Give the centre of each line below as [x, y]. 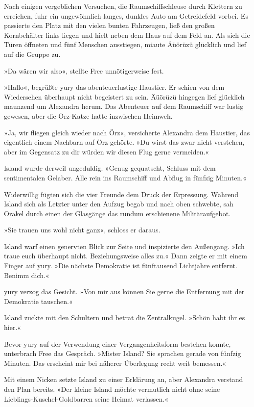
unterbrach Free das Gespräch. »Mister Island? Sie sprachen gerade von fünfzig [123, 353]
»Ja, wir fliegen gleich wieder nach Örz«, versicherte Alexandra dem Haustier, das [127, 132]
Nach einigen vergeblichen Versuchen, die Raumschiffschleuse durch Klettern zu [123, 6]
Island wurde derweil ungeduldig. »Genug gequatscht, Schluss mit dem [110, 168]
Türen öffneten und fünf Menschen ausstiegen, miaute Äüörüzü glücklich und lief [125, 44]
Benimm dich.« [27, 275]
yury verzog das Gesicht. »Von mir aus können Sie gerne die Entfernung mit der [124, 292]
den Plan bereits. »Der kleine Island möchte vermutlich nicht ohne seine [112, 389]
